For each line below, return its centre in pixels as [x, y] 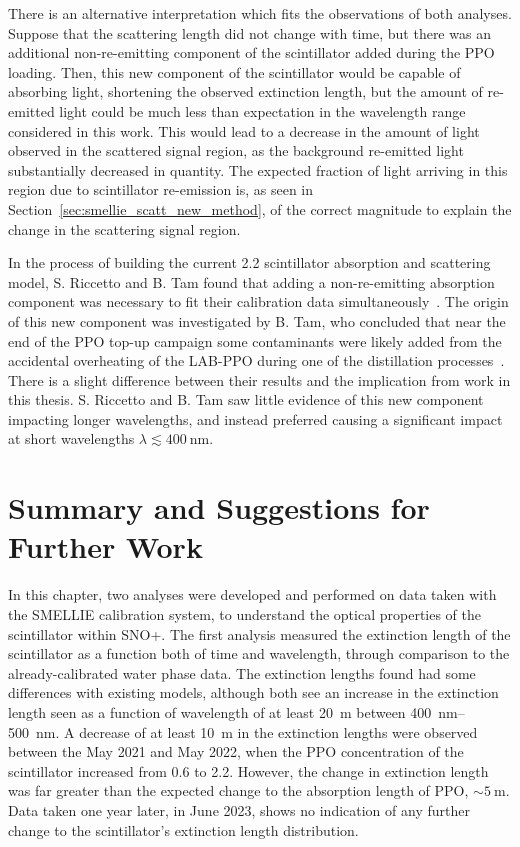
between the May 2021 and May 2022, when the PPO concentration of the [236, 751]
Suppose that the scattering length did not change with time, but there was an [249, 32]
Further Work [105, 546]
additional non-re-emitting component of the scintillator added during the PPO [251, 52]
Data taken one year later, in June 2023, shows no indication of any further [239, 809]
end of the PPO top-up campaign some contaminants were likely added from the [255, 340]
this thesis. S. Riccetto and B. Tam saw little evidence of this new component [246, 399]
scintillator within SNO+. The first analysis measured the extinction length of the [259, 633]
